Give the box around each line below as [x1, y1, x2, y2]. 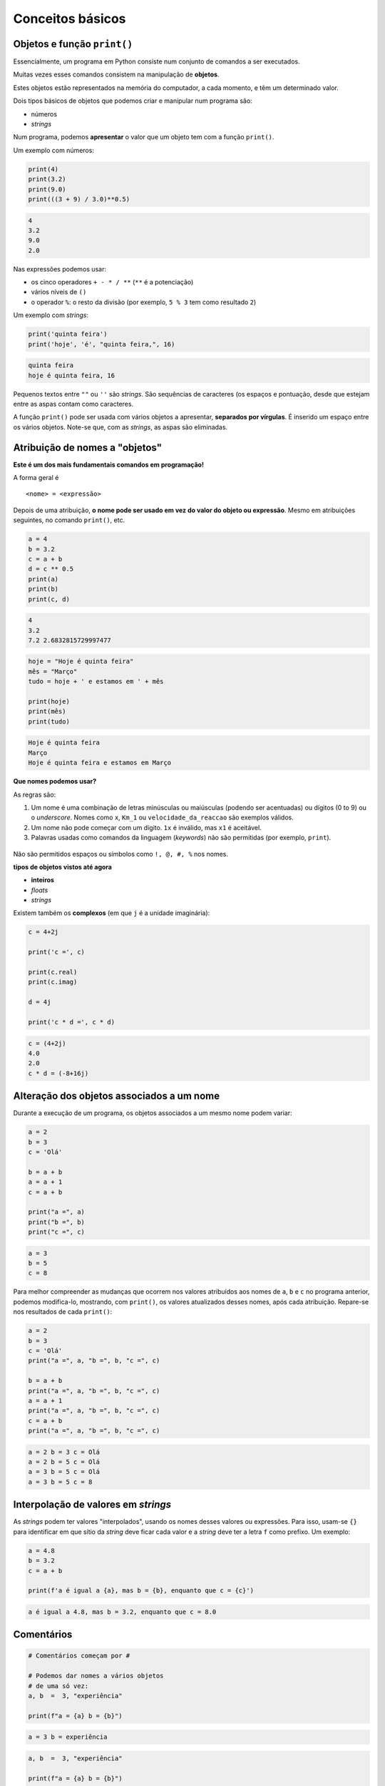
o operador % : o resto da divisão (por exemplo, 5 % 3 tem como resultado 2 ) [31, 297, 257, 306]
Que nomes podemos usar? [13, 777, 97, 786]
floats [31, 886, 48, 894]
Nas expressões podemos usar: [13, 264, 107, 273]
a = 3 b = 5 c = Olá [28, 1468, 100, 1476]
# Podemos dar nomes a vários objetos [28, 1672, 164, 1680]
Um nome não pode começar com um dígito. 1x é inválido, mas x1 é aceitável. [31, 823, 262, 832]
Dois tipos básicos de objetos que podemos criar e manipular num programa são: [13, 96, 252, 105]
